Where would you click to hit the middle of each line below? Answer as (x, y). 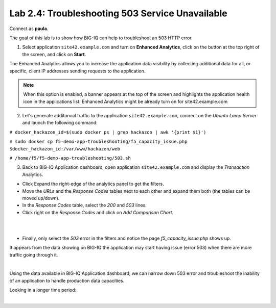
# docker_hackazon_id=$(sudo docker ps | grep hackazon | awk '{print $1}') (108, 132)
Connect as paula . (29, 29)
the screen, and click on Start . (54, 54)
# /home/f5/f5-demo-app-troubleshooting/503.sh (70, 158)
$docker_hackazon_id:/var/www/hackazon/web (65, 149)
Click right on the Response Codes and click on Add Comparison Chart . (98, 212)
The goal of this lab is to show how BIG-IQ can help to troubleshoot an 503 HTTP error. (101, 38)
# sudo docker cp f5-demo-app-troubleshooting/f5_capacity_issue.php (98, 142)
